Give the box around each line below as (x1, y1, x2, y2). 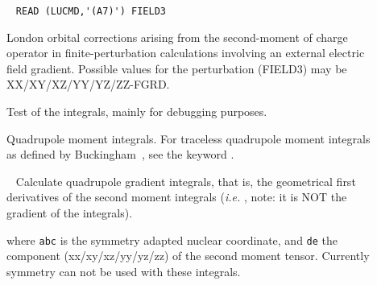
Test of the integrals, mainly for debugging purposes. (6, 103, 267, 120)
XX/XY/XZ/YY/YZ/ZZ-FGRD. (6, 76, 170, 93)
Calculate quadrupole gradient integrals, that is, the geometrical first (15, 172, 356, 189)
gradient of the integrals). (6, 204, 133, 221)
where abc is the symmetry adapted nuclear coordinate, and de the (6, 231, 338, 248)
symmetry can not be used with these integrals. (6, 262, 241, 279)
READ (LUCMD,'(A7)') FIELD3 (15, 6, 166, 17)
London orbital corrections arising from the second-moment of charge (6, 28, 348, 45)
